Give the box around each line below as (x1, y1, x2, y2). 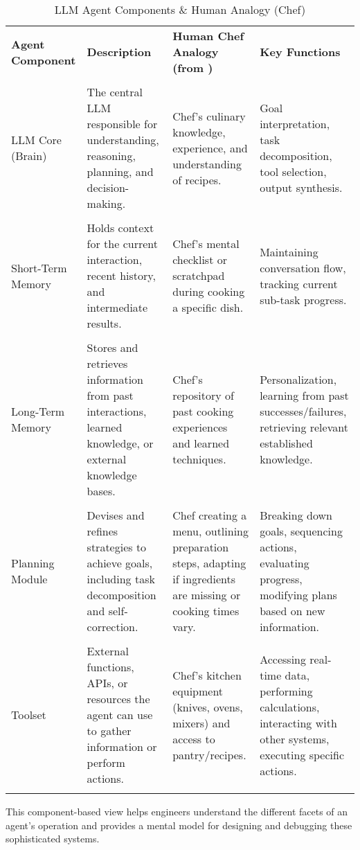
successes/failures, (260, 403, 347, 419)
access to (172, 730, 215, 747)
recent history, (87, 267, 156, 283)
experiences (172, 419, 228, 435)
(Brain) (11, 148, 47, 163)
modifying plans (260, 587, 337, 603)
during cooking (172, 283, 245, 299)
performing (260, 682, 313, 699)
